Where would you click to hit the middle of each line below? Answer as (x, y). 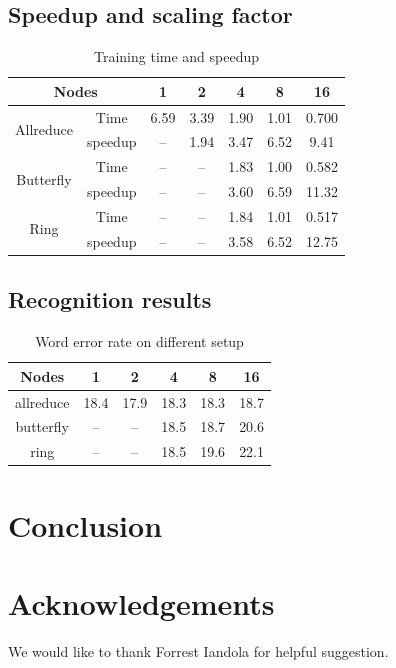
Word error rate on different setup (139, 341)
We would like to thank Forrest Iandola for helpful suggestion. (198, 650)
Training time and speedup (176, 56)
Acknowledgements (141, 602)
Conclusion (85, 524)
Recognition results (110, 299)
